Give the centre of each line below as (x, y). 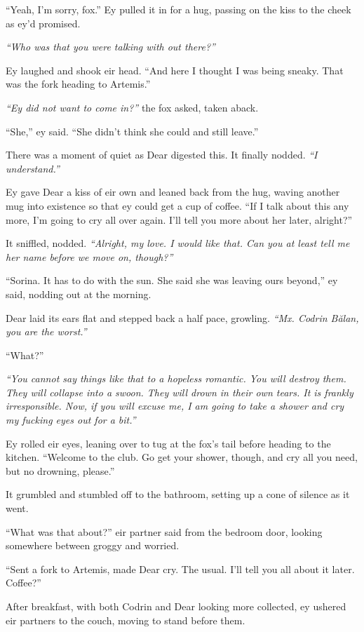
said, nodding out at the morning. (79, 294)
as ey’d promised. (43, 23)
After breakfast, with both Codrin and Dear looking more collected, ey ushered (176, 606)
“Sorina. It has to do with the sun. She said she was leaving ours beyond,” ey (172, 280)
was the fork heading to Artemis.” (78, 84)
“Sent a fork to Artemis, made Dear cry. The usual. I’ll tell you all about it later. (180, 569)
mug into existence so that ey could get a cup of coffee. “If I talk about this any (177, 205)
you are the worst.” (46, 331)
